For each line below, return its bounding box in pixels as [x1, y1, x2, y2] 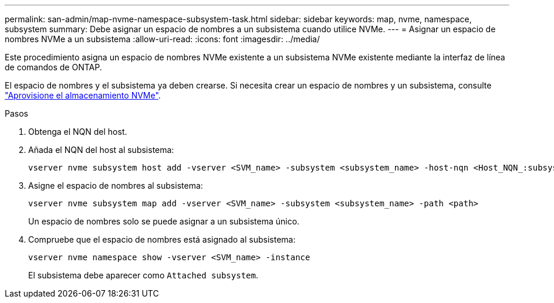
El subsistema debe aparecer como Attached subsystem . [28, 270, 258, 280]
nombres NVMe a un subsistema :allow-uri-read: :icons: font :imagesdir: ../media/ [5, 34, 320, 44]
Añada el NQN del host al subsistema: [28, 145, 174, 155]
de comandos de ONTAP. [5, 62, 102, 72]
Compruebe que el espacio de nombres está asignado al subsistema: [28, 234, 296, 244]
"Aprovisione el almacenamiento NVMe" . [5, 90, 161, 100]
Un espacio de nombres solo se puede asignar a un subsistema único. [28, 216, 300, 226]
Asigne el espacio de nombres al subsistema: [28, 181, 203, 190]
